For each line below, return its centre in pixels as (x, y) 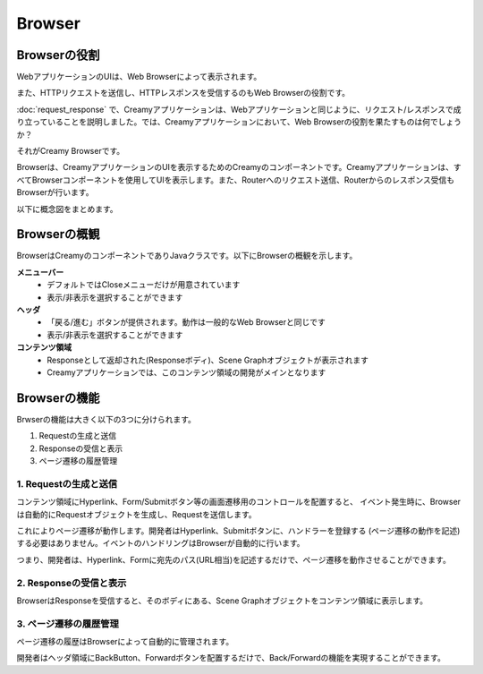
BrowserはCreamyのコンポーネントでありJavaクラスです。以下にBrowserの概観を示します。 (187, 256)
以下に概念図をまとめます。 (67, 209)
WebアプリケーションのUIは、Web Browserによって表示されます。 (139, 77)
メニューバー (40, 272)
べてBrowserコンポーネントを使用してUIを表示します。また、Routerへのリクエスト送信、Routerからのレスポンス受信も (236, 180)
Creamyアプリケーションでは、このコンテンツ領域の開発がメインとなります (186, 372)
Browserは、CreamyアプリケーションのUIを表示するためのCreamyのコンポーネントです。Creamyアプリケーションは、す (239, 167)
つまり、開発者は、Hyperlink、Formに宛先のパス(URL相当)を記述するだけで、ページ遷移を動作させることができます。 (233, 559)
